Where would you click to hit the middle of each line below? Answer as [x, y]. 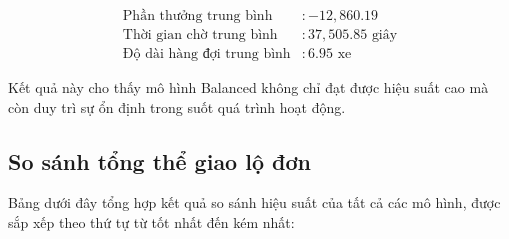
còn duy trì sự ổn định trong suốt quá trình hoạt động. [177, 106]
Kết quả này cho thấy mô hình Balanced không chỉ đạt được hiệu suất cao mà [248, 87]
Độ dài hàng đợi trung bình [206, 54]
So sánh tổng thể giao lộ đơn [159, 160]
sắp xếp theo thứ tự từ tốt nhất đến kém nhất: [151, 222]
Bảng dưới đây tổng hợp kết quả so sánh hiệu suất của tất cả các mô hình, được [254, 202]
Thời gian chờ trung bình [200, 35]
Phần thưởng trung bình [197, 16]
